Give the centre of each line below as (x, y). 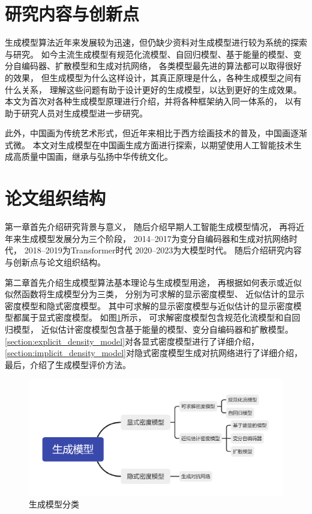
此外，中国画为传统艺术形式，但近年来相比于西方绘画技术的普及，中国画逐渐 (156, 133)
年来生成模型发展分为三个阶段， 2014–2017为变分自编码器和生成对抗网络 (147, 238)
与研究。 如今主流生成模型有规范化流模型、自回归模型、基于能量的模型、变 (153, 54)
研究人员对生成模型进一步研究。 (84, 113)
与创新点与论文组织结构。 (55, 262)
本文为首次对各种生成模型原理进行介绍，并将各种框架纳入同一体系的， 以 (149, 101)
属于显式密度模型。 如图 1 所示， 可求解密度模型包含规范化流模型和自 (157, 317)
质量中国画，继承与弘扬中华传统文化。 (97, 156)
